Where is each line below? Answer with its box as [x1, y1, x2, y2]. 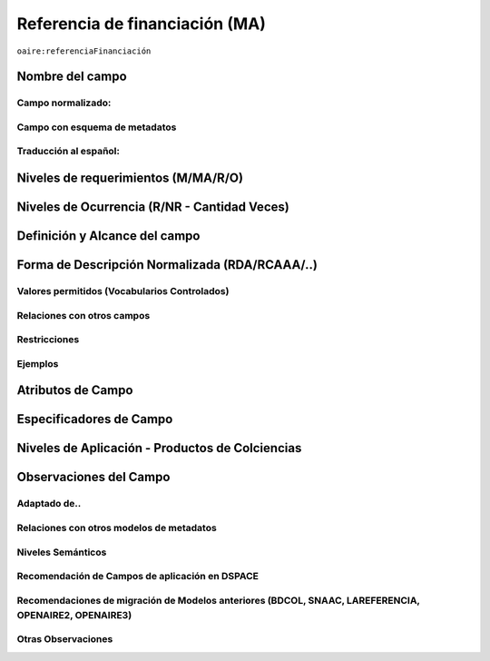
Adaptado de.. [16, 498, 82, 510]
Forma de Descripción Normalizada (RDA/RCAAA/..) [16, 257, 318, 272]
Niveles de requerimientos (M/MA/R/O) [16, 171, 244, 186]
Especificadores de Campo [16, 411, 173, 427]
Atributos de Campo [16, 382, 133, 399]
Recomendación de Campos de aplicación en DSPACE [16, 570, 259, 583]
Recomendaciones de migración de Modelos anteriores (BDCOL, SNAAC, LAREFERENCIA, [16, 594, 421, 607]
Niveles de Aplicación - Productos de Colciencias [16, 440, 302, 456]
